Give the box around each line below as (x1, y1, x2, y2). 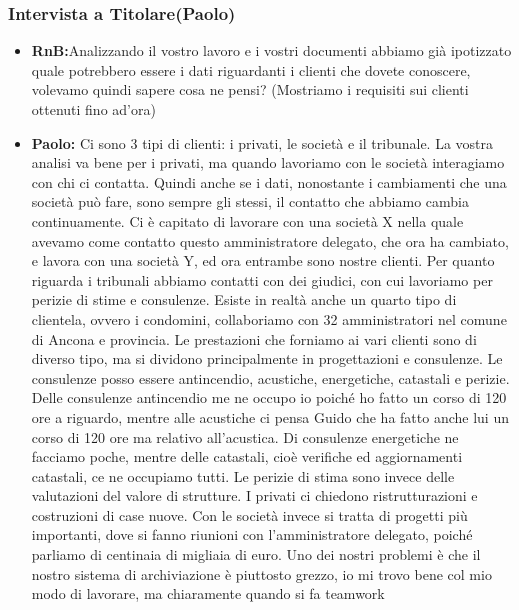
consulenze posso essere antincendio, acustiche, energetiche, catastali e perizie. (31, 367, 510, 388)
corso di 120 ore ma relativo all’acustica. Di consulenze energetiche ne (31, 426, 459, 447)
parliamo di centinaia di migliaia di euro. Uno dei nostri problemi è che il (31, 544, 481, 565)
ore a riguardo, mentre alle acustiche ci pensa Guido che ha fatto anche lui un (31, 406, 509, 427)
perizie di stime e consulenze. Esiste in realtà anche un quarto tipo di (31, 289, 457, 310)
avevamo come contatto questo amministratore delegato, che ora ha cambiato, (31, 230, 509, 251)
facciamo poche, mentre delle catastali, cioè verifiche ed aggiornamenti (31, 446, 463, 467)
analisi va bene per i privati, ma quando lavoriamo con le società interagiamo (31, 152, 505, 173)
